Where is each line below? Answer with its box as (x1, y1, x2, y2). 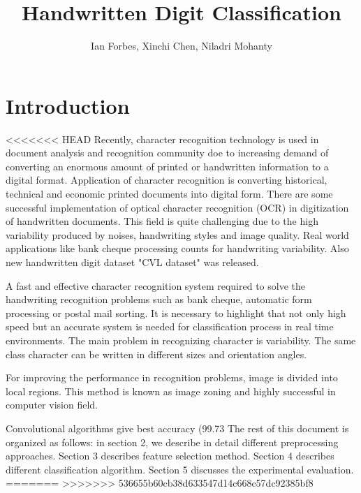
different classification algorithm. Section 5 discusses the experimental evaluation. (6, 462, 354, 476)
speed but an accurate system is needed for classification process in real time (6, 319, 334, 334)
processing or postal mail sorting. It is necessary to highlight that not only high (6, 305, 346, 320)
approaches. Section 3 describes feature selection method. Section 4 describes (6, 448, 334, 463)
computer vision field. (6, 397, 98, 412)
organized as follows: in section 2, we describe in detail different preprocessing (6, 434, 339, 449)
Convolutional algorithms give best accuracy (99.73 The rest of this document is (6, 420, 349, 435)
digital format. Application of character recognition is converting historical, (6, 172, 327, 187)
